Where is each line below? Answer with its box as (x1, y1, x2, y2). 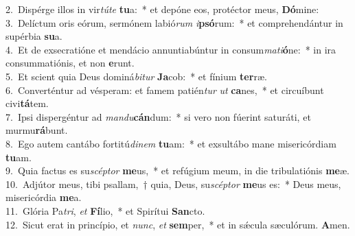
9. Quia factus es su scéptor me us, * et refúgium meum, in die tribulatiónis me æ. (5, 163, 350, 178)
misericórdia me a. (5, 190, 82, 204)
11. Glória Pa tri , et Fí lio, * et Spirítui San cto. (5, 203, 205, 217)
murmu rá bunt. (5, 123, 68, 137)
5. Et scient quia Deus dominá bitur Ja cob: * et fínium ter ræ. (5, 69, 267, 83)
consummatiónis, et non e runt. (5, 56, 135, 70)
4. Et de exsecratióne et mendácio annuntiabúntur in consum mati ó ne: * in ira (5, 42, 336, 56)
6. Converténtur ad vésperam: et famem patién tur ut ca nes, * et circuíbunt (5, 82, 324, 97)
